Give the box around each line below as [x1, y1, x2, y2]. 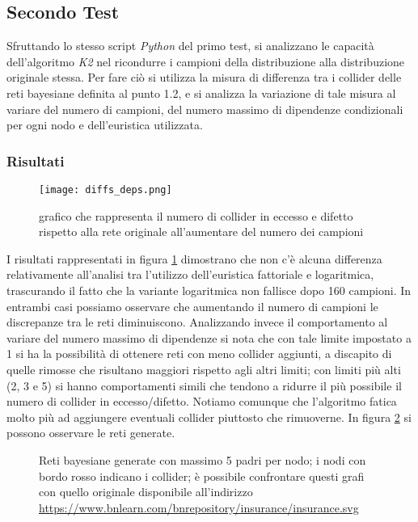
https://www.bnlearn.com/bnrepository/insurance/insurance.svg [39, 499, 359, 516]
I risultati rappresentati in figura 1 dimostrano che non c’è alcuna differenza [6, 250, 382, 267]
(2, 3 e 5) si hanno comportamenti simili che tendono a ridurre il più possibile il [6, 377, 402, 394]
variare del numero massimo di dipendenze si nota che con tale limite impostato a [6, 329, 412, 346]
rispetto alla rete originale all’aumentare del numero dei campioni [39, 223, 364, 240]
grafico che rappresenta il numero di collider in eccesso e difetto [39, 207, 353, 224]
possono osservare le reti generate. [6, 424, 175, 441]
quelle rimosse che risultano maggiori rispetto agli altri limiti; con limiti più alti [6, 360, 401, 377]
